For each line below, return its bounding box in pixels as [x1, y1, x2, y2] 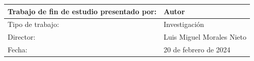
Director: [8, 32, 36, 42]
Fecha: [8, 44, 27, 55]
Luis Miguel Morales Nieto [163, 32, 246, 42]
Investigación [163, 19, 204, 29]
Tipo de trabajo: [8, 19, 59, 29]
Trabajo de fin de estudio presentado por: [8, 6, 157, 16]
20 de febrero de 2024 [163, 44, 231, 55]
